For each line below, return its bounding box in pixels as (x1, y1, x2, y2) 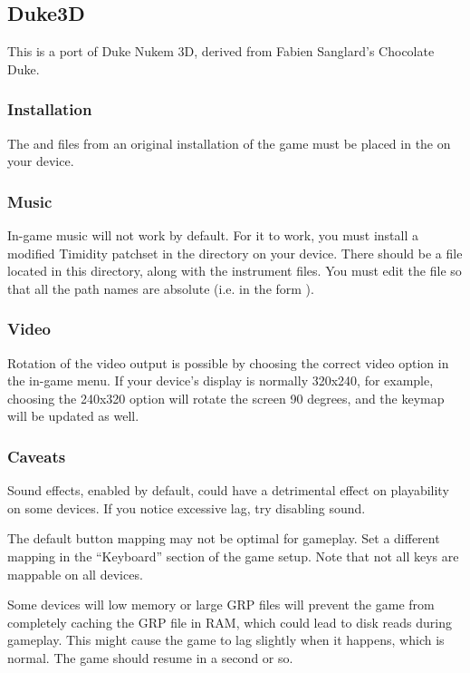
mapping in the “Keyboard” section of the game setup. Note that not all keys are (7, 546, 459, 565)
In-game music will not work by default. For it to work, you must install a (7, 226, 418, 245)
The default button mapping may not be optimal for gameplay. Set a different (7, 529, 440, 548)
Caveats (7, 444, 66, 467)
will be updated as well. (7, 406, 139, 425)
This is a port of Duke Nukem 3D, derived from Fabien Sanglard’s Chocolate (7, 42, 435, 61)
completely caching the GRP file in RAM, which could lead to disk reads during (7, 612, 452, 631)
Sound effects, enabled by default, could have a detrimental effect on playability (7, 481, 449, 500)
